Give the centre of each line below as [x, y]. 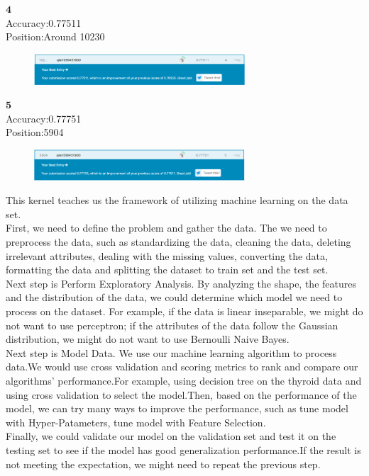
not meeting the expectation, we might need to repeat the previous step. [163, 464]
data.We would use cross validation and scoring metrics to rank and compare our [182, 367]
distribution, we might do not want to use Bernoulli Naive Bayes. [148, 339]
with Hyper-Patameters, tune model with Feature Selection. [136, 422]
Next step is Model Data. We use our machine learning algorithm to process [171, 352]
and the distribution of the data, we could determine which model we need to [174, 297]
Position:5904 [35, 132]
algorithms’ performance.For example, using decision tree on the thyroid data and [184, 380]
